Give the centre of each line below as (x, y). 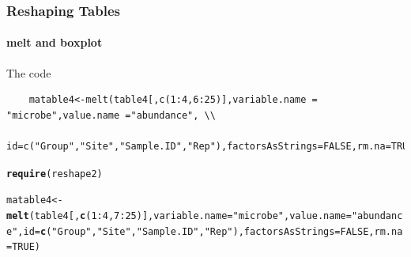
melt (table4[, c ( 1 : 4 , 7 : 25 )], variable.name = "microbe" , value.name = (179, 215)
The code (29, 72)
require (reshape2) (55, 174)
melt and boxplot (55, 42)
